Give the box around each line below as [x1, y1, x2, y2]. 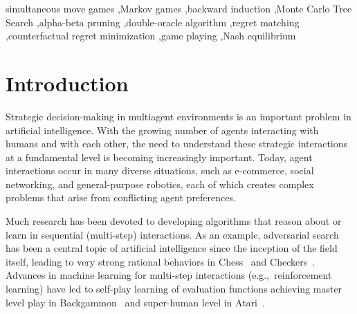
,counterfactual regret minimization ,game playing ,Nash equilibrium [6, 28, 296, 43]
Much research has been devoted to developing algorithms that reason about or [6, 214, 342, 228]
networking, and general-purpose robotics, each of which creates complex [6, 176, 314, 191]
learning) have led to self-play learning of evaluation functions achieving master [6, 281, 342, 296]
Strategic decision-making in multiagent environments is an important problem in [6, 109, 351, 123]
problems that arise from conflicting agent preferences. [6, 190, 236, 205]
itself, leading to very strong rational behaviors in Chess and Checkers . [6, 254, 315, 268]
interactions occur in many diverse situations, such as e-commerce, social [6, 163, 314, 178]
